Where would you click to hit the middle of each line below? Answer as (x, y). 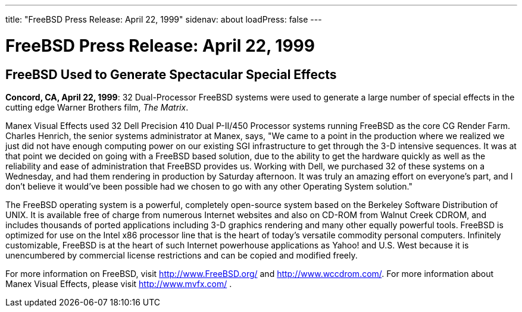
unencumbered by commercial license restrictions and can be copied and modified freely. (182, 255)
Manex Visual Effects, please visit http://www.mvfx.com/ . (119, 283)
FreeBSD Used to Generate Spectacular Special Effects (171, 74)
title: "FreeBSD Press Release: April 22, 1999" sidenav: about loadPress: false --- (164, 19)
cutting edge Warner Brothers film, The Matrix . (97, 107)
